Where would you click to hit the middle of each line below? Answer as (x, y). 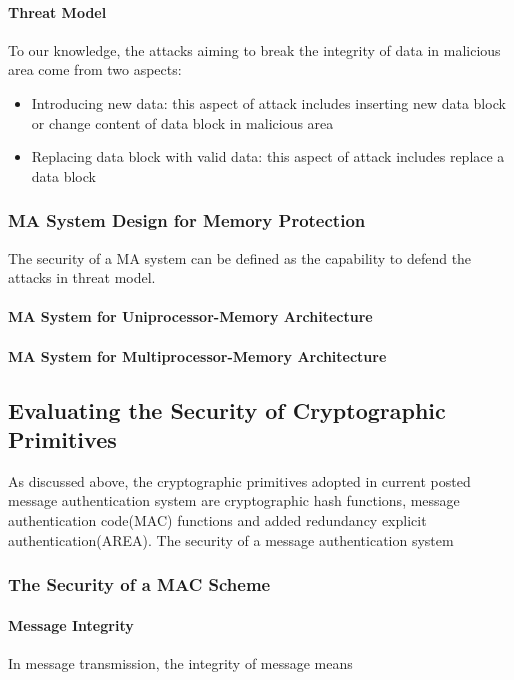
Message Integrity (71, 624)
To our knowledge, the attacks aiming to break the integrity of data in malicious (254, 49)
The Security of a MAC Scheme (139, 584)
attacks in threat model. (82, 277)
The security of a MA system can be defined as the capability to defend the (240, 257)
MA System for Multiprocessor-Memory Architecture (197, 355)
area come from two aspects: (95, 69)
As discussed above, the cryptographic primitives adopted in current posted (239, 480)
